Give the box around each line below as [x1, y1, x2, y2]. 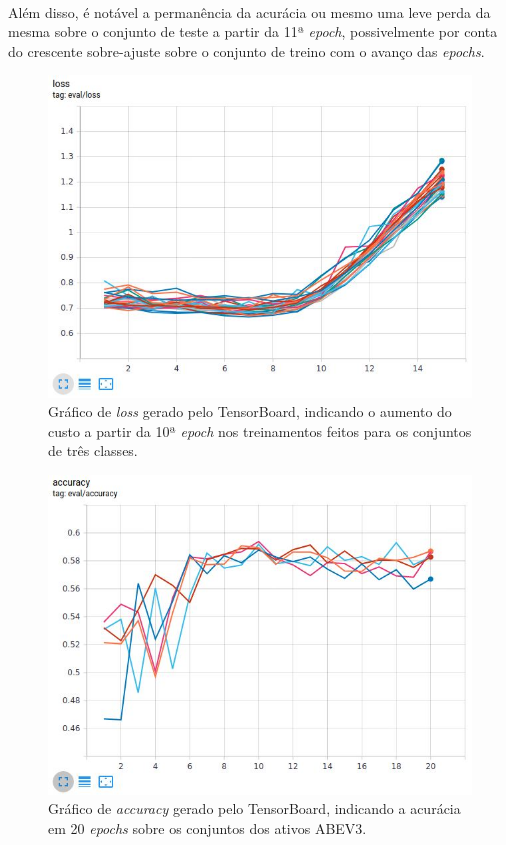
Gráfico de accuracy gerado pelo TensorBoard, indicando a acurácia [48, 798, 461, 819]
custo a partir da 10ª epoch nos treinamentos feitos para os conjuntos [48, 420, 472, 441]
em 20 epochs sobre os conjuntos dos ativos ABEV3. [48, 817, 367, 838]
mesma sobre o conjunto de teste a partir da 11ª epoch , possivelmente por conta [8, 21, 498, 42]
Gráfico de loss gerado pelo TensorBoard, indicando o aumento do [48, 401, 452, 422]
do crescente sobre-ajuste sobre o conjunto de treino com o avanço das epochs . [8, 40, 485, 61]
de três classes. [48, 440, 138, 461]
